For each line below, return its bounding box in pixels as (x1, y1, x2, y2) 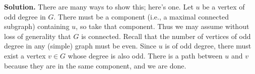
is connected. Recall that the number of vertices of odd (81, 30, 251, 41)
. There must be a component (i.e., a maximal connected (53, 11, 229, 21)
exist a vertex (4, 50, 46, 60)
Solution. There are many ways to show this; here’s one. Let (4, 1, 194, 11)
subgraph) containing (4, 21, 70, 31)
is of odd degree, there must (165, 40, 251, 51)
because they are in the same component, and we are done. (4, 60, 186, 70)
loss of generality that (4, 30, 71, 41)
